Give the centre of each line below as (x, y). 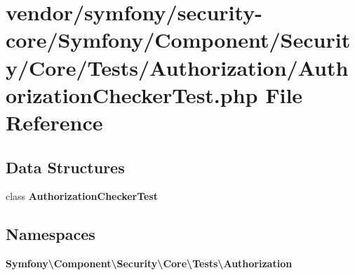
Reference (54, 122)
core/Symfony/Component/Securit (178, 40)
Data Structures (65, 167)
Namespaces (51, 234)
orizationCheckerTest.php (132, 94)
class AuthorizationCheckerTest (82, 196)
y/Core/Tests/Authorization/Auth (177, 67)
